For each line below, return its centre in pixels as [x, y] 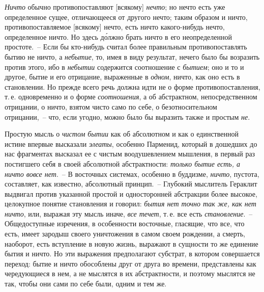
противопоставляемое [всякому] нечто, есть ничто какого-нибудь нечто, [115, 27]
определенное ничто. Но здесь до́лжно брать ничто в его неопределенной [118, 36]
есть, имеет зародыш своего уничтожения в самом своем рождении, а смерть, [125, 234]
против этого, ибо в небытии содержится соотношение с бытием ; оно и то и [124, 67]
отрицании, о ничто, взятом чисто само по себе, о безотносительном [111, 106]
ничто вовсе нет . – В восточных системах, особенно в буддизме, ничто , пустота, [132, 174]
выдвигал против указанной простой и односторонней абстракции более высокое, [131, 193]
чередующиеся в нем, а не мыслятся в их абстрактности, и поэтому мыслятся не [130, 273]
